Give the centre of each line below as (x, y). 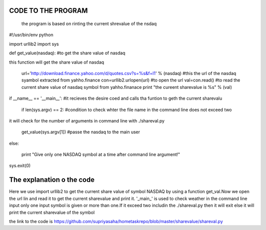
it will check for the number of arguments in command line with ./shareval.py (87, 120)
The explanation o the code (52, 180)
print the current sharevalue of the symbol (52, 212)
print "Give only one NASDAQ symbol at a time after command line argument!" (101, 154)
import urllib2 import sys (34, 44)
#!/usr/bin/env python (31, 35)
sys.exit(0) (20, 166)
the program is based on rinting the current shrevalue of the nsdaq (89, 24)
